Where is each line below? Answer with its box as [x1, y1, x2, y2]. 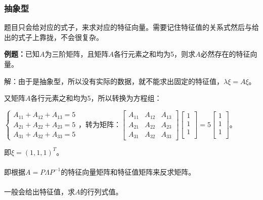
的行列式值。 [80, 186, 123, 197]
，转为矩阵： [78, 118, 121, 129]
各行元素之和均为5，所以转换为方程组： [30, 93, 162, 103]
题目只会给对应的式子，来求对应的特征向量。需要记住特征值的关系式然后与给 [4, 22, 259, 32]
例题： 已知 [4, 49, 39, 59]
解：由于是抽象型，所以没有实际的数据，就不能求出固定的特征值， [4, 75, 224, 86]
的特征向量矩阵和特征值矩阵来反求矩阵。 [61, 166, 196, 177]
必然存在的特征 [200, 49, 250, 59]
